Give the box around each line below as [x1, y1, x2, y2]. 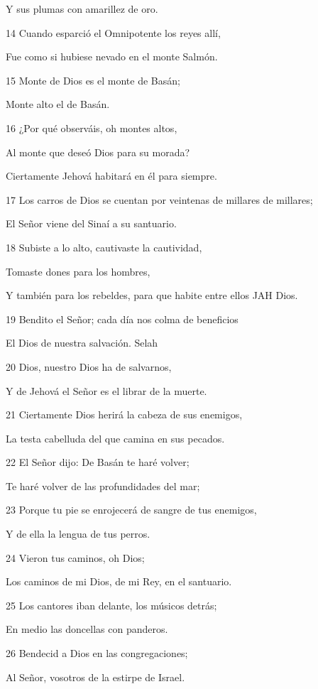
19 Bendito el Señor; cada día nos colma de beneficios [6, 311, 238, 326]
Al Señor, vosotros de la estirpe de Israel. [6, 669, 185, 684]
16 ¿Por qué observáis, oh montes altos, [6, 120, 177, 135]
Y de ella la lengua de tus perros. [6, 526, 150, 541]
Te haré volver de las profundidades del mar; [6, 478, 200, 493]
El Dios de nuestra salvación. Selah [6, 335, 158, 350]
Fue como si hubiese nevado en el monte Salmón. [6, 49, 218, 64]
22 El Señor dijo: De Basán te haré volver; [6, 455, 190, 470]
